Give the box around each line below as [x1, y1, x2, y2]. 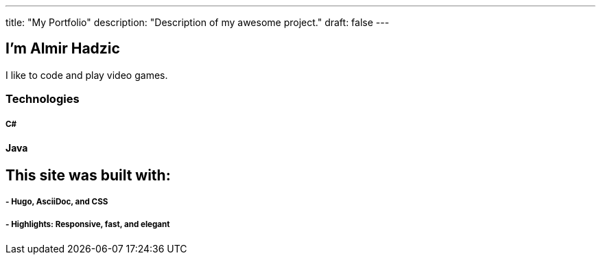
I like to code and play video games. [5, 69, 168, 81]
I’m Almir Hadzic [5, 40, 120, 58]
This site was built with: [5, 166, 171, 184]
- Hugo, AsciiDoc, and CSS [5, 197, 108, 206]
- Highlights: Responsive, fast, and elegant [5, 220, 170, 230]
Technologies [5, 92, 80, 106]
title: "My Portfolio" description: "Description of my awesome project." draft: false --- [5, 16, 390, 28]
